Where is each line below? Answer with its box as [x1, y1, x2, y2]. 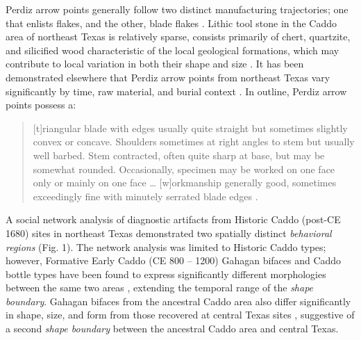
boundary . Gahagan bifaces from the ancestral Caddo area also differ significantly [6, 293, 351, 308]
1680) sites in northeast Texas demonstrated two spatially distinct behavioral [6, 225, 332, 240]
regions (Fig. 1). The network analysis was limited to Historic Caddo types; [6, 239, 326, 254]
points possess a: [6, 97, 76, 112]
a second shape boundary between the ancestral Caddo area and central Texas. [6, 321, 339, 336]
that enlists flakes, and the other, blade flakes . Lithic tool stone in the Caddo [6, 15, 337, 30]
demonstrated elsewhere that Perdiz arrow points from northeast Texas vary [6, 70, 330, 84]
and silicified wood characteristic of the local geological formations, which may [6, 42, 339, 57]
